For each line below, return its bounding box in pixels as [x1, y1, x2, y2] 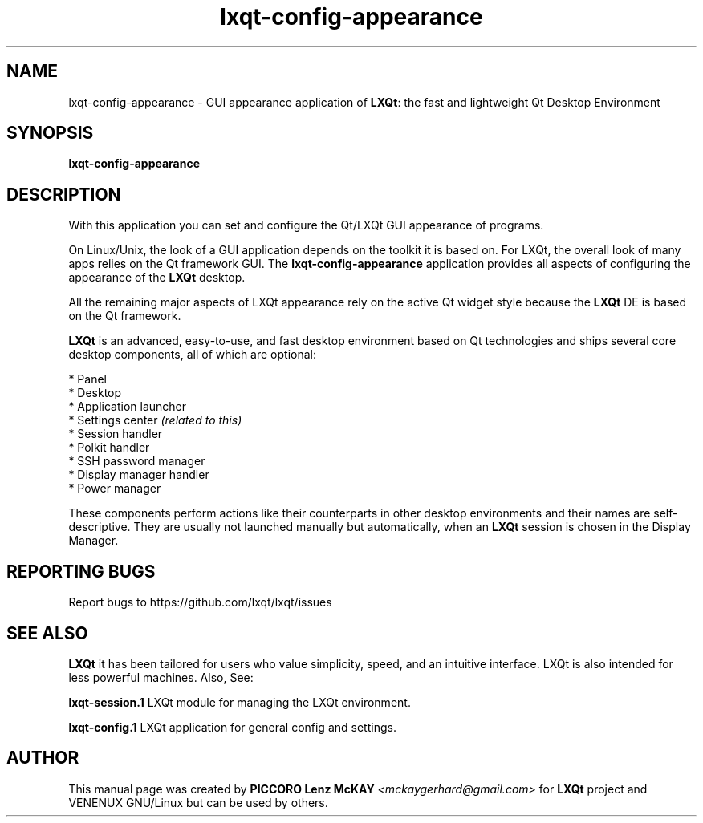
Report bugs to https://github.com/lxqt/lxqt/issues [68, 595, 332, 610]
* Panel [68, 372, 107, 387]
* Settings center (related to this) [68, 413, 242, 428]
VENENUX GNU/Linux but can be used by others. [68, 795, 328, 809]
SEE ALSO [6, 622, 88, 643]
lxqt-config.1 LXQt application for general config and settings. [68, 720, 396, 734]
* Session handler [68, 427, 163, 441]
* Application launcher [68, 399, 187, 414]
